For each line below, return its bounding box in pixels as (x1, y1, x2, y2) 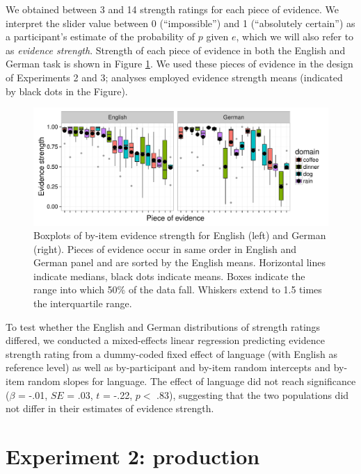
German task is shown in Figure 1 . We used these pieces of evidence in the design (6, 56, 353, 71)
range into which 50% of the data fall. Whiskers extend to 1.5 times (33, 282, 322, 297)
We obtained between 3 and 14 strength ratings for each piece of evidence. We (6, 2, 339, 16)
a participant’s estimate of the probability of (6, 29, 195, 44)
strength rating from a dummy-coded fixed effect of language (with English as (6, 346, 337, 361)
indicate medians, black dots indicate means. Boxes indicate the (33, 268, 305, 283)
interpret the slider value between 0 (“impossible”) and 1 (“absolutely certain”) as (6, 15, 355, 30)
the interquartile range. (33, 296, 132, 311)
